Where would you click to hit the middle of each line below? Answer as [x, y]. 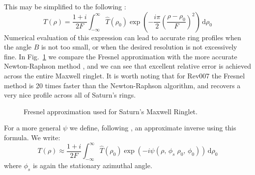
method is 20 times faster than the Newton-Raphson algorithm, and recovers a [122, 85]
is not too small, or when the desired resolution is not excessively [139, 47]
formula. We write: [32, 137]
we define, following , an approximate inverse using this [153, 128]
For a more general [32, 128]
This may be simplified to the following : [65, 6]
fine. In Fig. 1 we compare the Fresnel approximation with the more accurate [121, 56]
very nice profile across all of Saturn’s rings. [70, 95]
